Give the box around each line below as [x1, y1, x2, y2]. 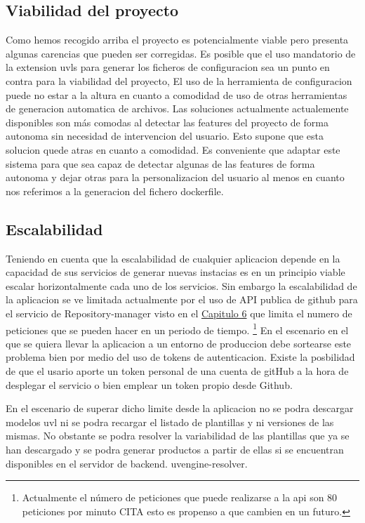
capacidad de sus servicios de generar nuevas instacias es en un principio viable [6, 265, 345, 279]
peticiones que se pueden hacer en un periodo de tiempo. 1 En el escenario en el [6, 320, 349, 337]
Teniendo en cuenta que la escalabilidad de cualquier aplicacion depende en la [6, 251, 340, 265]
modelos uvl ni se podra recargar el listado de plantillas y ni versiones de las [6, 414, 334, 429]
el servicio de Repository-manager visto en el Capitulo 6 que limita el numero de [6, 305, 352, 320]
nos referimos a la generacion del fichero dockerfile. [6, 183, 224, 198]
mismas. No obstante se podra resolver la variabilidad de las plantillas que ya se [6, 428, 350, 443]
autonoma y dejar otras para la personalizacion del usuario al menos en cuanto [6, 170, 345, 185]
